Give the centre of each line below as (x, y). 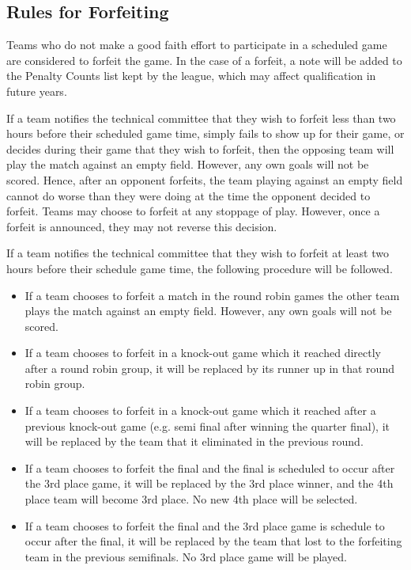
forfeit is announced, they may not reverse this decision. (142, 226)
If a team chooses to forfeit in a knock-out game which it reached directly (203, 353)
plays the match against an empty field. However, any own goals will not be (208, 311)
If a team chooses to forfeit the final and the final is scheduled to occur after (210, 467)
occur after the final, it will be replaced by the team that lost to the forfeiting (213, 541)
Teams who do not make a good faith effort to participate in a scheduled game (197, 45)
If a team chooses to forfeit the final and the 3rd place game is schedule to (205, 525)
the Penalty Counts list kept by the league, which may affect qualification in (191, 76)
